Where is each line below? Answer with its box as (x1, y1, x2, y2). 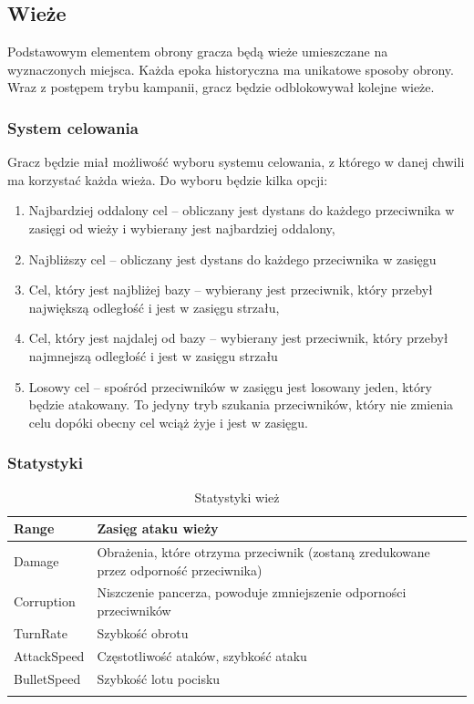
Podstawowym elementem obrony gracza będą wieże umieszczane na (7, 42, 388, 61)
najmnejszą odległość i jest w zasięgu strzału (28, 346, 278, 365)
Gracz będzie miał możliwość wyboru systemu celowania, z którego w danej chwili (7, 152, 465, 171)
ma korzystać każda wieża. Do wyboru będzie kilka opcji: (7, 170, 328, 189)
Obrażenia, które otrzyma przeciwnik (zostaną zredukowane (97, 542, 430, 561)
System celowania (7, 116, 139, 139)
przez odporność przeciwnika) (97, 560, 263, 579)
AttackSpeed (14, 646, 85, 665)
